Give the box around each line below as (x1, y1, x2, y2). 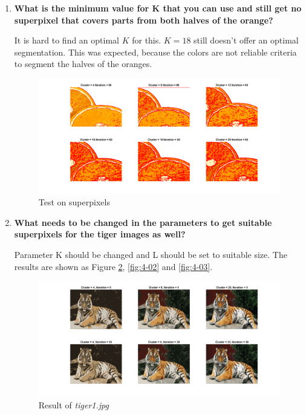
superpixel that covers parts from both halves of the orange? (14, 13, 273, 26)
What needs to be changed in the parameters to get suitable (14, 216, 272, 228)
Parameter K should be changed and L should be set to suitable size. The (14, 248, 287, 261)
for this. (132, 34, 161, 47)
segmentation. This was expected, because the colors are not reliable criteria (14, 45, 297, 58)
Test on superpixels (38, 196, 110, 208)
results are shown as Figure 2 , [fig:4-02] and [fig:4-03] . (14, 260, 213, 272)
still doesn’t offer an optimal (194, 34, 299, 47)
